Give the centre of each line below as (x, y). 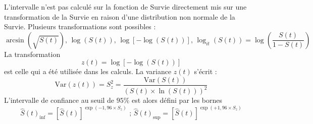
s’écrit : (205, 71)
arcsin (15, 40)
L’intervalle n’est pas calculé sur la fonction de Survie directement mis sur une (125, 7)
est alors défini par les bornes (177, 100)
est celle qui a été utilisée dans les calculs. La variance (88, 71)
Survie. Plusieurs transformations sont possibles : (80, 26)
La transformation (32, 54)
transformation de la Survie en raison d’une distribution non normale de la (120, 16)
